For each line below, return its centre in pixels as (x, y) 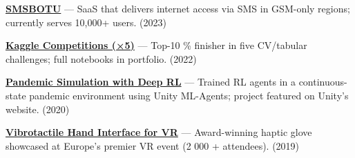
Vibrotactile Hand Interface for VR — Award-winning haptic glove (159, 132)
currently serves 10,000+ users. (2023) (86, 22)
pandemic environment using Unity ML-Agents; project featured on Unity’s (189, 95)
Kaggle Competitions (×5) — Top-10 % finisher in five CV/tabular (156, 45)
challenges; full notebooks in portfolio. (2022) (101, 58)
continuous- (323, 82)
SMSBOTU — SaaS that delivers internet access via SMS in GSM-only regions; (178, 8)
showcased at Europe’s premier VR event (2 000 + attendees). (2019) (153, 145)
